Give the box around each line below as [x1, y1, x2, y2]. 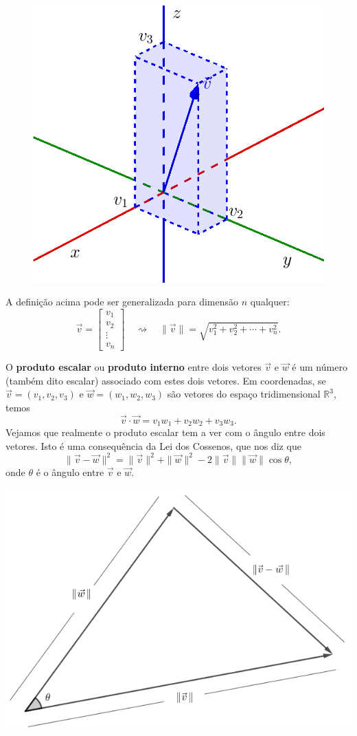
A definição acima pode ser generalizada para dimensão [5, 294, 238, 309]
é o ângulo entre [36, 464, 104, 479]
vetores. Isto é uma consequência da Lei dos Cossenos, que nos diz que [5, 438, 301, 453]
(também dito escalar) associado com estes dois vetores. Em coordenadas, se [5, 373, 326, 387]
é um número [292, 360, 347, 374]
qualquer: [250, 294, 290, 309]
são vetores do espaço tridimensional [167, 387, 321, 401]
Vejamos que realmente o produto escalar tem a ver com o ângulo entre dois [5, 425, 325, 440]
